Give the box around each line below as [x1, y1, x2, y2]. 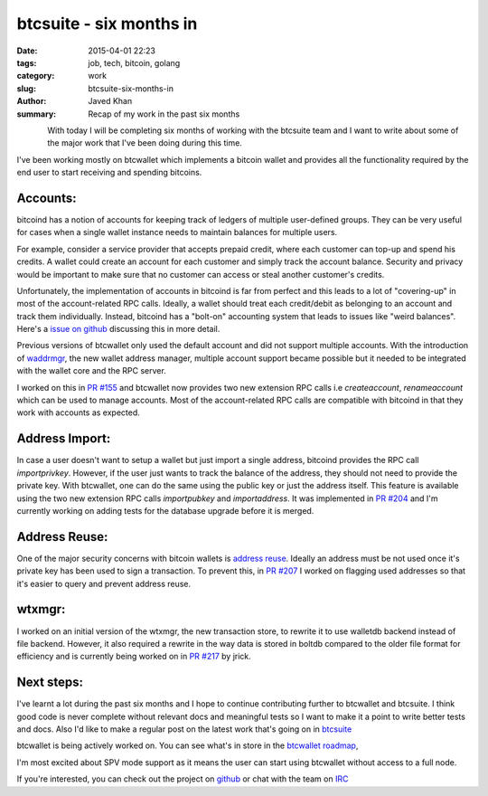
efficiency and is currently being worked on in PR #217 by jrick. [16, 651, 252, 662]
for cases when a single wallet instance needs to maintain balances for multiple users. [16, 227, 338, 238]
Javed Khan [88, 96, 133, 107]
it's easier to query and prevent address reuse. [16, 578, 192, 589]
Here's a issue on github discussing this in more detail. [16, 324, 221, 335]
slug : [16, 82, 36, 94]
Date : [16, 45, 38, 56]
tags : [16, 57, 37, 68]
